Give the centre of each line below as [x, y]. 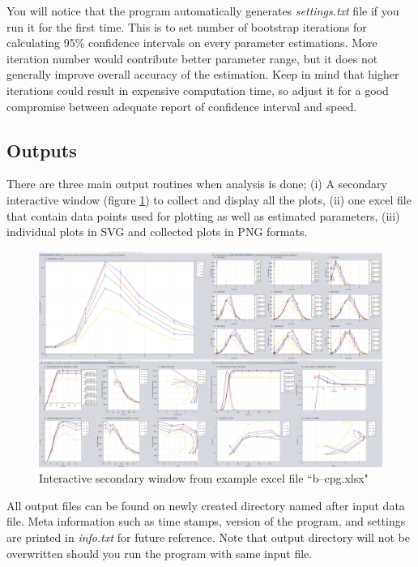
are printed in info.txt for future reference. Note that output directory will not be [208, 537]
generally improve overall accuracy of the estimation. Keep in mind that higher [203, 74]
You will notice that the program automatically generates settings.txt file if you [203, 11]
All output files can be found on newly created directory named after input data [206, 505]
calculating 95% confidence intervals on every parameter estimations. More [192, 43]
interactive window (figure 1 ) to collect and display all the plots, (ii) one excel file [209, 199]
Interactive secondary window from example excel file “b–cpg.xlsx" [204, 478]
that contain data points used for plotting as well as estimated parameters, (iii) [203, 215]
